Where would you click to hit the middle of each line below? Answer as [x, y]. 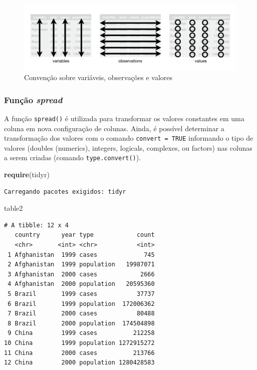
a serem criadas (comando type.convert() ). [73, 157]
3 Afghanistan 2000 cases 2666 [81, 274]
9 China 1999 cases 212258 [81, 333]
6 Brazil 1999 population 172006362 [81, 304]
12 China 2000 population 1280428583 [79, 363]
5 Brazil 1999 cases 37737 [81, 294]
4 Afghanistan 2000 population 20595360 [81, 284]
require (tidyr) [27, 174]
